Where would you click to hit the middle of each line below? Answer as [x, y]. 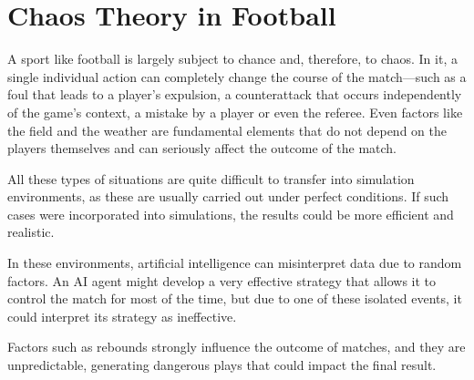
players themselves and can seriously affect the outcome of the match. [202, 148]
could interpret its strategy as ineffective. [122, 316]
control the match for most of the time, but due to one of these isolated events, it [235, 298]
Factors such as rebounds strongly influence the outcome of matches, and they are [237, 347]
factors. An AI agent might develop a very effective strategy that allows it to [222, 280]
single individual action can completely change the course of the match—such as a [237, 76]
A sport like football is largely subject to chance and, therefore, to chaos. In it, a [232, 59]
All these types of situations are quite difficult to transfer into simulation [211, 178]
